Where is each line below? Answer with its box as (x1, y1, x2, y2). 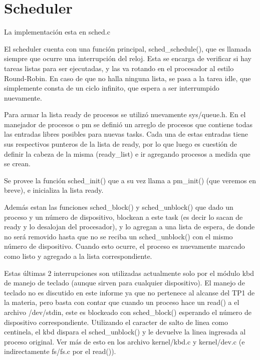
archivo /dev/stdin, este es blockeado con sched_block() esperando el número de (4, 306, 251, 317)
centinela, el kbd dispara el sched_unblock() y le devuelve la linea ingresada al (4, 326, 246, 337)
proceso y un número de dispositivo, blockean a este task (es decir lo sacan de (4, 211, 243, 222)
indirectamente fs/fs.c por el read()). (4, 346, 116, 356)
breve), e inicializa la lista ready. (4, 185, 104, 195)
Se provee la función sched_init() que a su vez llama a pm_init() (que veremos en (4, 175, 256, 185)
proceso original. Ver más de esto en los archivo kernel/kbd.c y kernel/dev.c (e (4, 336, 245, 346)
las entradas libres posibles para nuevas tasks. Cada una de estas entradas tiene (4, 129, 248, 139)
